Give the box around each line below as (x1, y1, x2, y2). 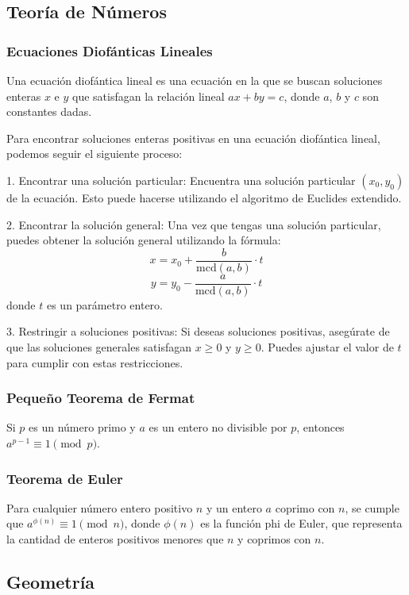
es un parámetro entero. (46, 296, 163, 313)
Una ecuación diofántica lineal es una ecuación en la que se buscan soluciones (6, 72, 383, 88)
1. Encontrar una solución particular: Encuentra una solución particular (6, 171, 356, 188)
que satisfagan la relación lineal (72, 87, 225, 104)
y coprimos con (237, 531, 311, 547)
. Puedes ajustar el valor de (260, 339, 394, 355)
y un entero (206, 499, 262, 516)
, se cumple (345, 499, 399, 516)
